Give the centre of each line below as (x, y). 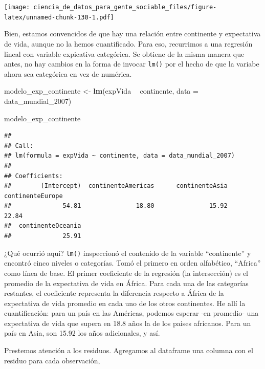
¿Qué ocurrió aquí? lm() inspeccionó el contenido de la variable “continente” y (128, 253)
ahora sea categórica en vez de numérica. (68, 73)
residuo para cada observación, (52, 360)
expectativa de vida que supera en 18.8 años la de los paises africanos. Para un (128, 323)
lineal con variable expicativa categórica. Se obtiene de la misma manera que (124, 53)
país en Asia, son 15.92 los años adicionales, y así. (82, 333)
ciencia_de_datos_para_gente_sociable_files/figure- (125, 7)
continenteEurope (34, 196)
